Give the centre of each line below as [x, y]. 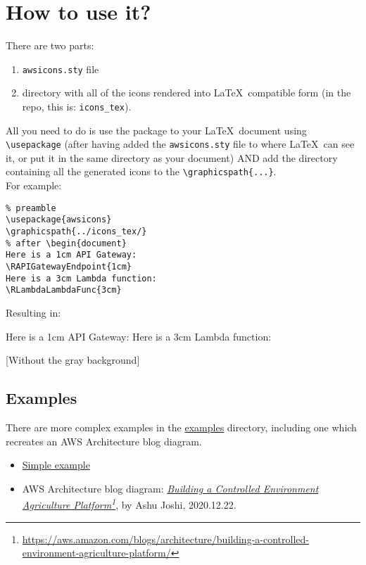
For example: [34, 185]
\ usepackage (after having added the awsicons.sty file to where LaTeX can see [180, 144]
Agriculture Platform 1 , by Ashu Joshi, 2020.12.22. [129, 503]
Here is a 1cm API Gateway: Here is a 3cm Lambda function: [139, 336]
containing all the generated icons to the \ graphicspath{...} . [141, 171]
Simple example [56, 465]
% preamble [31, 208]
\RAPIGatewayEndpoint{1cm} [69, 267]
